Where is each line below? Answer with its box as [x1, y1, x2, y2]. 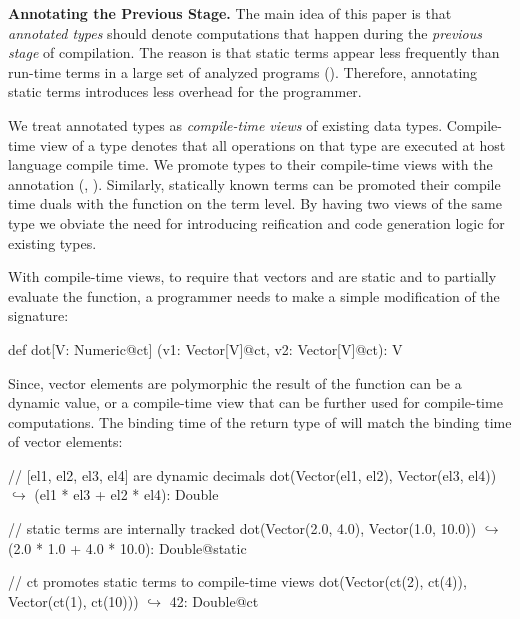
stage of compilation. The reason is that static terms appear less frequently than [8, 42, 500, 63]
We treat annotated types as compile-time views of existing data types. [8, 114, 443, 135]
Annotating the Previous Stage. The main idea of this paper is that [8, 3, 452, 23]
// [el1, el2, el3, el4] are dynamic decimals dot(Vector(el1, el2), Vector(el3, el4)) [8, 464, 497, 485]
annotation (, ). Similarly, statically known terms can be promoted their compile [8, 173, 501, 194]
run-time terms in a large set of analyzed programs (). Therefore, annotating [8, 61, 478, 82]
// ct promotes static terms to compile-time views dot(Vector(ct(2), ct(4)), [8, 571, 467, 592]
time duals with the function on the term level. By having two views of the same [8, 193, 502, 214]
